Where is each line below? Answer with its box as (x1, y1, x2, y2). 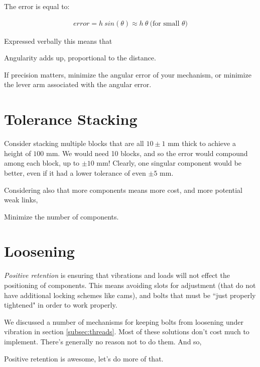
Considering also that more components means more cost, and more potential (4, 184, 242, 195)
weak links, (4, 194, 38, 205)
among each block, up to (4, 158, 80, 168)
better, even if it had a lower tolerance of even (4, 167, 146, 178)
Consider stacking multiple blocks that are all (4, 138, 144, 149)
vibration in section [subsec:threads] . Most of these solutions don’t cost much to (4, 326, 249, 337)
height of (4, 148, 31, 158)
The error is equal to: (4, 1, 70, 11)
